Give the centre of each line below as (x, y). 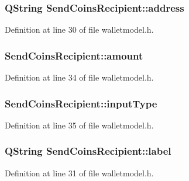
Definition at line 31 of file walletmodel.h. (79, 173)
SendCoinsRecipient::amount (74, 55)
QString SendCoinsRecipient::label (88, 151)
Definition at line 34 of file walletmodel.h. (79, 77)
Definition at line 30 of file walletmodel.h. (79, 29)
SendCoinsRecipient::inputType (81, 103)
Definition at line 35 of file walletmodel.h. (79, 125)
